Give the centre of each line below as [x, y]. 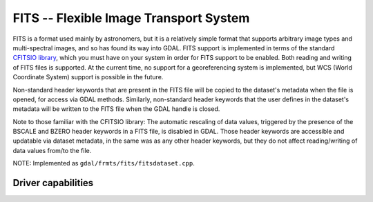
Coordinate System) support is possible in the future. [88, 77]
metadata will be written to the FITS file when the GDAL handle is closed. [116, 109]
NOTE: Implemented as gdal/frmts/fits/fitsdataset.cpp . [104, 163]
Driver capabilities [53, 183]
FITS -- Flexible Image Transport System [131, 18]
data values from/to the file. [52, 150]
